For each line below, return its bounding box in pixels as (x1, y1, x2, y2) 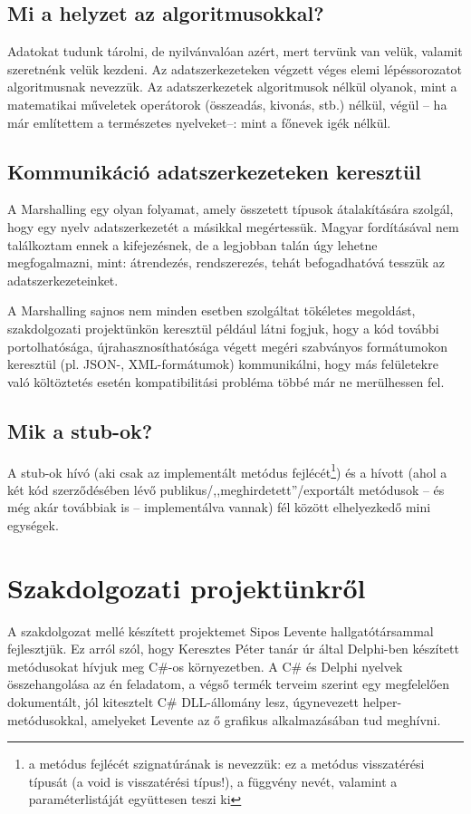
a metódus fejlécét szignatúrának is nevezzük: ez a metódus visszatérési (28, 754, 425, 773)
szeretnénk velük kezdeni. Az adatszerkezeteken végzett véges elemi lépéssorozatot (7, 59, 463, 78)
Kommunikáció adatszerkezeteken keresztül (7, 157, 421, 185)
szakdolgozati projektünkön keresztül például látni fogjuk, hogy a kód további (7, 318, 439, 337)
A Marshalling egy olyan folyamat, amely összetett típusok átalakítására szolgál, (7, 199, 454, 218)
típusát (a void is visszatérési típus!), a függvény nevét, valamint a (28, 771, 398, 790)
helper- (362, 693, 402, 712)
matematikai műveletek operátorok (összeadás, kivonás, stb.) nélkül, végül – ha (7, 94, 447, 113)
